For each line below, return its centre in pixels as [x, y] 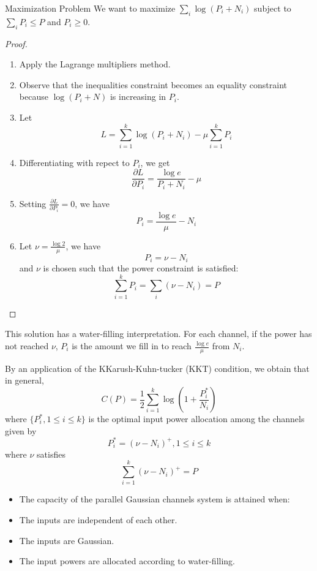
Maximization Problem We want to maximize [90, 8]
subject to [273, 8]
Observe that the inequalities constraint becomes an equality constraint [153, 84]
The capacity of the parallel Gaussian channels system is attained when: [155, 499]
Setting [33, 203]
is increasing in [138, 96]
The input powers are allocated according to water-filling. [127, 561]
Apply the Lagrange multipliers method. [95, 64]
